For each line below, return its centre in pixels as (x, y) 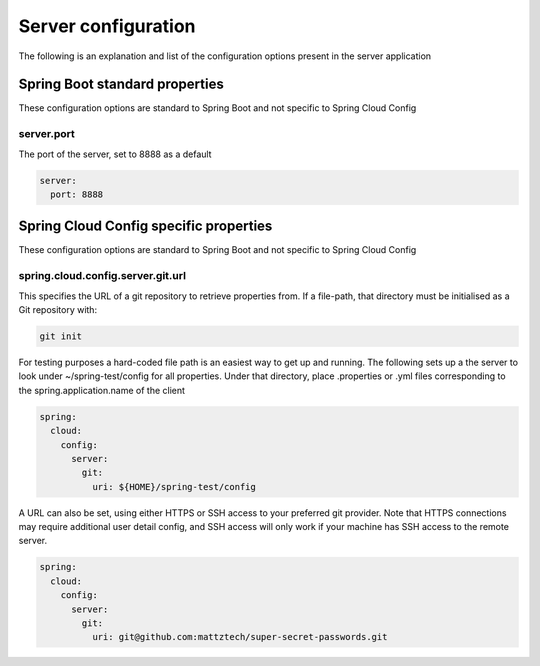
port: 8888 (77, 194)
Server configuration (107, 26)
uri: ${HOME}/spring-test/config (174, 486)
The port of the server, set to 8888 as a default (115, 154)
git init (61, 336)
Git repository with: (58, 309)
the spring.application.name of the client (101, 390)
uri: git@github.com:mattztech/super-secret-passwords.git (239, 637)
